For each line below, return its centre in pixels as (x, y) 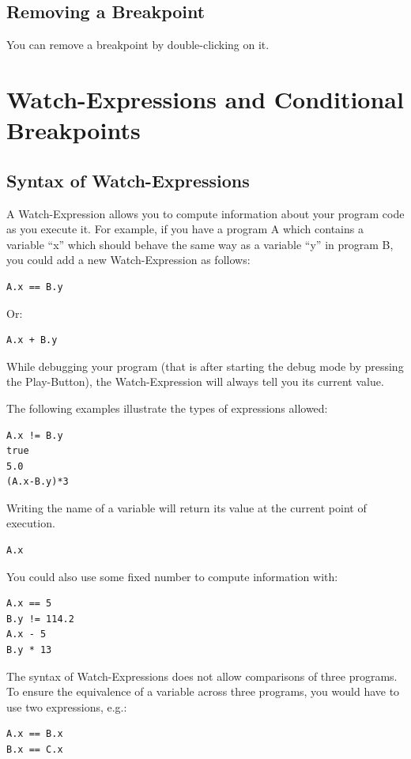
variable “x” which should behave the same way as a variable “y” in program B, (200, 244)
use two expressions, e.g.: (67, 706)
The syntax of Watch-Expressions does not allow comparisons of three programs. (202, 676)
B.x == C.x (35, 750)
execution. (31, 523)
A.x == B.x (35, 734)
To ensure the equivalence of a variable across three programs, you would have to (203, 691)
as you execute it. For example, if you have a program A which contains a (185, 229)
